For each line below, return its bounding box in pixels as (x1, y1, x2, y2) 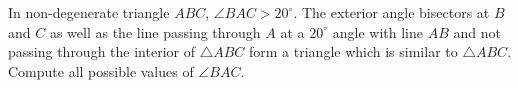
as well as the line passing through (49, 21, 261, 42)
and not (453, 21, 501, 42)
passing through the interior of (8, 41, 195, 62)
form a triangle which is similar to (249, 41, 458, 62)
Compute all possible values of (8, 60, 194, 81)
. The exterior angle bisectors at (293, 2, 490, 22)
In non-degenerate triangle (8, 2, 170, 22)
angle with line (332, 21, 423, 42)
